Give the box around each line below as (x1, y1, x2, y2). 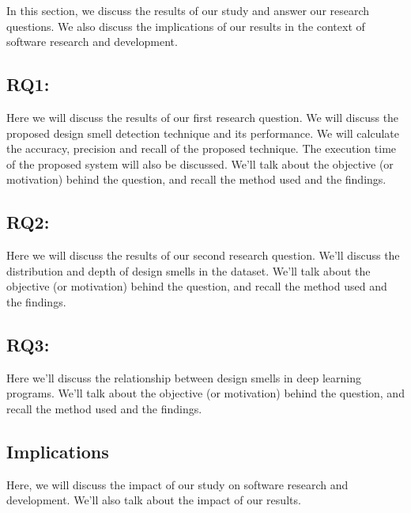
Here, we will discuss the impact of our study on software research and (6, 476, 349, 492)
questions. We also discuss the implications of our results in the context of (6, 17, 365, 34)
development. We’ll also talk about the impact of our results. (6, 492, 301, 508)
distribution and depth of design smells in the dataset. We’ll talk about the (6, 262, 371, 279)
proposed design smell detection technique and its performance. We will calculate (6, 124, 400, 141)
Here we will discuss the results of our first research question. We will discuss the (6, 108, 399, 125)
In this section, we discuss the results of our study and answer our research (6, 2, 370, 18)
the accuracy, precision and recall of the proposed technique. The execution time (6, 140, 397, 157)
